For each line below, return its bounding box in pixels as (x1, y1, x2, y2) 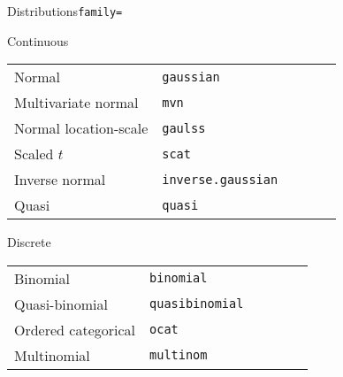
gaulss (162, 120, 206, 135)
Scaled (14, 143, 54, 165)
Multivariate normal (14, 92, 139, 113)
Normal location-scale (14, 118, 149, 139)
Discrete (7, 233, 51, 251)
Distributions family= (7, 2, 123, 19)
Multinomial (14, 344, 90, 365)
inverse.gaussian (162, 172, 278, 187)
